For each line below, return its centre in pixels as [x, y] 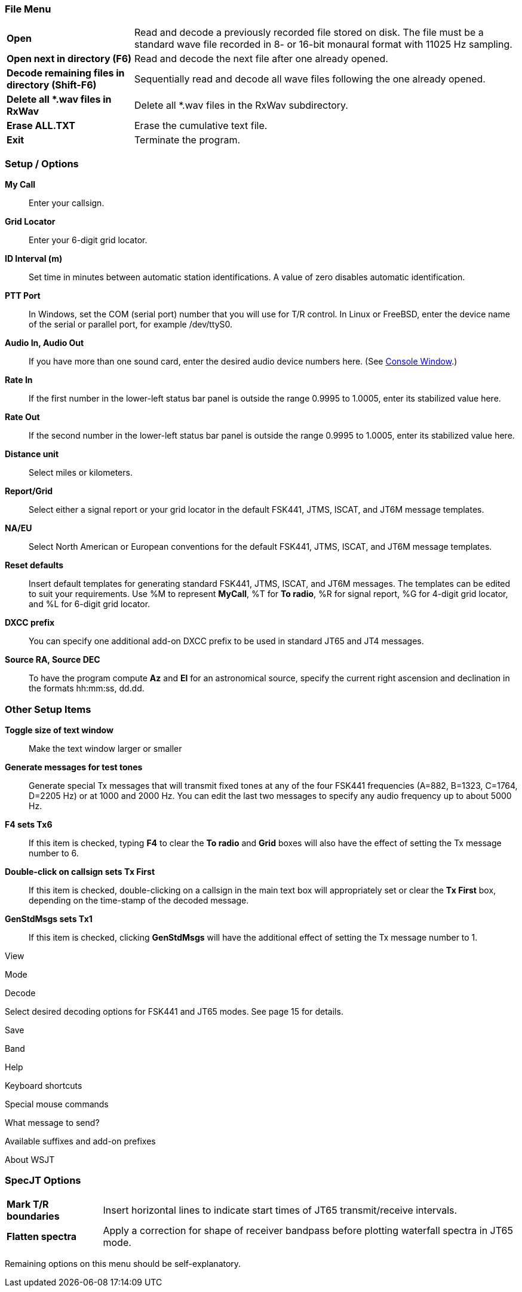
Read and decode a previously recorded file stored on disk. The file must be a [309, 33]
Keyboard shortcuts [44, 1085]
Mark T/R [28, 1204]
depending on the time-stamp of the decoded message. [139, 900]
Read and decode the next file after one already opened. [261, 59]
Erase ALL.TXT [41, 126]
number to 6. [54, 853]
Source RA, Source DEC [53, 660]
